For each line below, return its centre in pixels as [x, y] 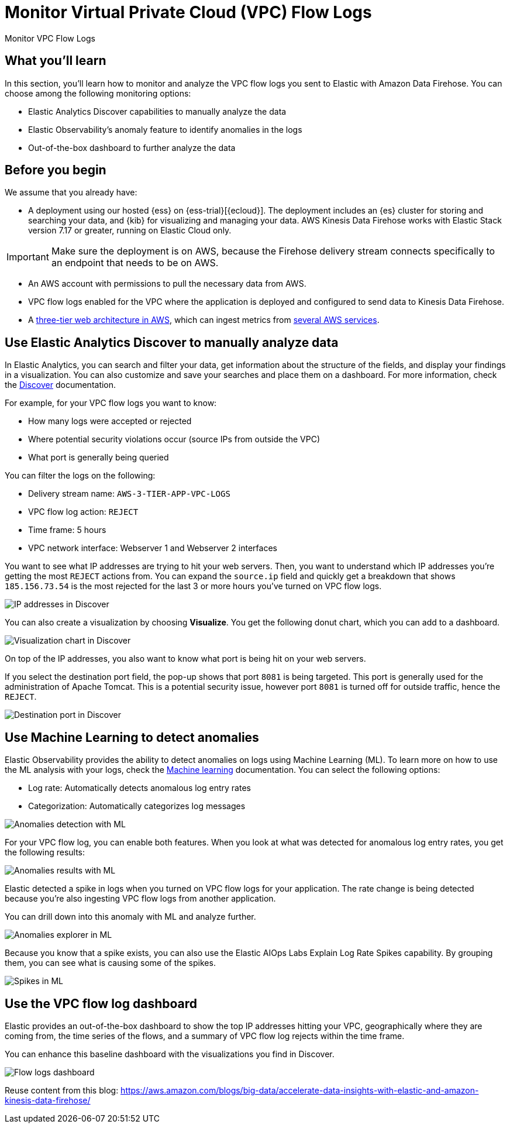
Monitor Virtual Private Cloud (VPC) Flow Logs [188, 12]
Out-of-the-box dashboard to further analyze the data [132, 147]
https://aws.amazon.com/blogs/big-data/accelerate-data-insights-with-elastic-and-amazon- [300, 1090]
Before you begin [56, 170]
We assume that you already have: [71, 192]
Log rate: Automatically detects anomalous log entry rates [139, 788]
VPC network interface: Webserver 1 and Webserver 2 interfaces [153, 548]
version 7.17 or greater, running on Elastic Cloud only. [130, 231]
